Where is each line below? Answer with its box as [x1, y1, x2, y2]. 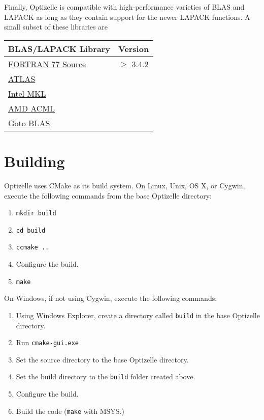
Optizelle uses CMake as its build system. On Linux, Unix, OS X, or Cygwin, [4, 180, 245, 190]
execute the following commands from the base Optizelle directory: [4, 190, 212, 201]
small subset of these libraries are [4, 21, 108, 32]
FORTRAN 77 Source [8, 58, 86, 70]
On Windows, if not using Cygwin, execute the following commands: [4, 293, 217, 303]
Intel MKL [8, 87, 46, 99]
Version [118, 42, 149, 54]
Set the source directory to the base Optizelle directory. [16, 354, 189, 365]
